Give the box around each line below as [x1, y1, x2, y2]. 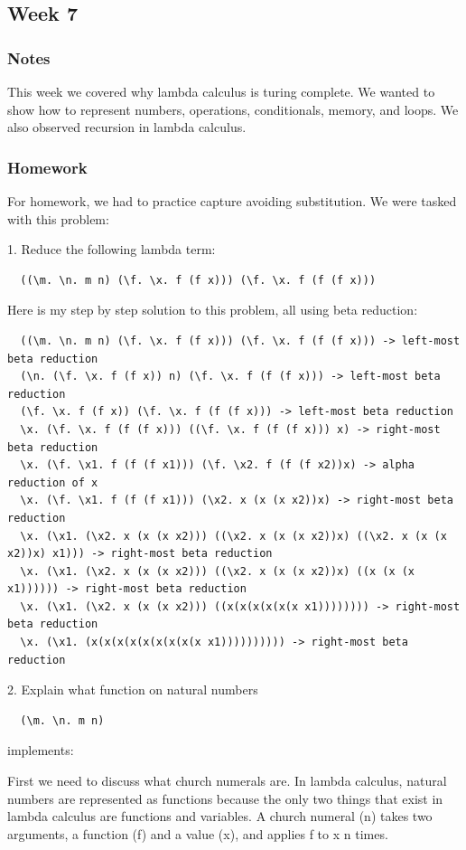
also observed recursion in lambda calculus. [7, 118, 247, 137]
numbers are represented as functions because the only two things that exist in [7, 789, 443, 807]
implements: [7, 741, 74, 760]
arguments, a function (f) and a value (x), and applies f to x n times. [7, 824, 388, 843]
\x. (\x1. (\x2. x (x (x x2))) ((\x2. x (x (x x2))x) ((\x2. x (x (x [20, 529, 447, 543]
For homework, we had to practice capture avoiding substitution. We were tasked [7, 192, 457, 210]
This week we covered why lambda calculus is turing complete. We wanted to [7, 82, 435, 100]
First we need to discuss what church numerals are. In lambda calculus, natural [7, 771, 447, 790]
